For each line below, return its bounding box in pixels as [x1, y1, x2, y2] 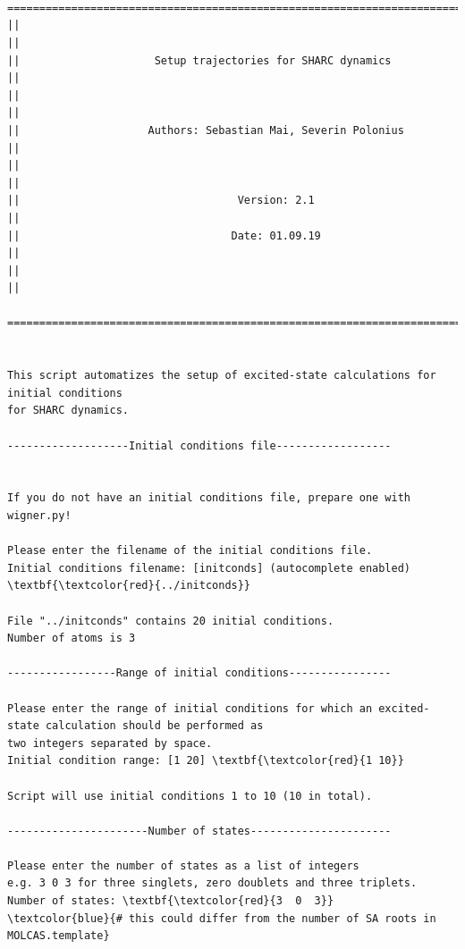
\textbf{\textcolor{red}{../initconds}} [7, 579, 251, 592]
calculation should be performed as [45, 719, 264, 733]
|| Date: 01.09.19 [7, 229, 321, 242]
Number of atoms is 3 [7, 632, 136, 645]
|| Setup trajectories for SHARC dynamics [7, 54, 392, 67]
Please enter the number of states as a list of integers [7, 859, 359, 872]
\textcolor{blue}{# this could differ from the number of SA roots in [7, 911, 436, 925]
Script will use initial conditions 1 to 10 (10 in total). [7, 789, 373, 802]
